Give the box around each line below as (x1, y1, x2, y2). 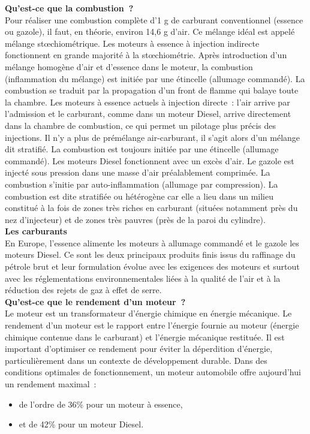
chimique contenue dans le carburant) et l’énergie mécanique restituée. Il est (5, 330, 285, 343)
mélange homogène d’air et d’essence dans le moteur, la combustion (5, 60, 253, 73)
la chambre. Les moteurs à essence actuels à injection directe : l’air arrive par (5, 95, 290, 108)
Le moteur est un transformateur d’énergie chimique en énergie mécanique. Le (5, 307, 292, 320)
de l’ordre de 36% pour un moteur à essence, (19, 397, 183, 410)
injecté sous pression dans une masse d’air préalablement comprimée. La (5, 166, 270, 179)
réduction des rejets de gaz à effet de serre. (5, 284, 162, 296)
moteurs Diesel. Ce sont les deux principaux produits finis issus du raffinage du (5, 248, 296, 261)
